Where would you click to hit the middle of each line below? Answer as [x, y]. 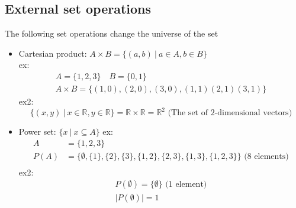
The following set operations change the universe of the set [112, 33]
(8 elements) [266, 156]
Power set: [37, 131]
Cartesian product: [53, 53]
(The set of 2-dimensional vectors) [230, 113]
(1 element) [186, 185]
